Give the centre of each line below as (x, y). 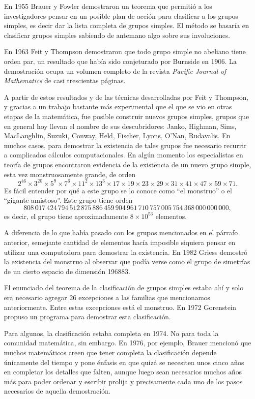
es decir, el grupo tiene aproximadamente (66, 216)
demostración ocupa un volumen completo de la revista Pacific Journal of (115, 71)
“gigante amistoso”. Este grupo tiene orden (68, 200)
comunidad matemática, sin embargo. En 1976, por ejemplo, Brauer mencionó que (128, 343)
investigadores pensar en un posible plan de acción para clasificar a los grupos (121, 15)
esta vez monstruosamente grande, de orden (70, 174)
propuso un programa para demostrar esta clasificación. (87, 317)
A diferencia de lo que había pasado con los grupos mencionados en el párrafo (121, 232)
